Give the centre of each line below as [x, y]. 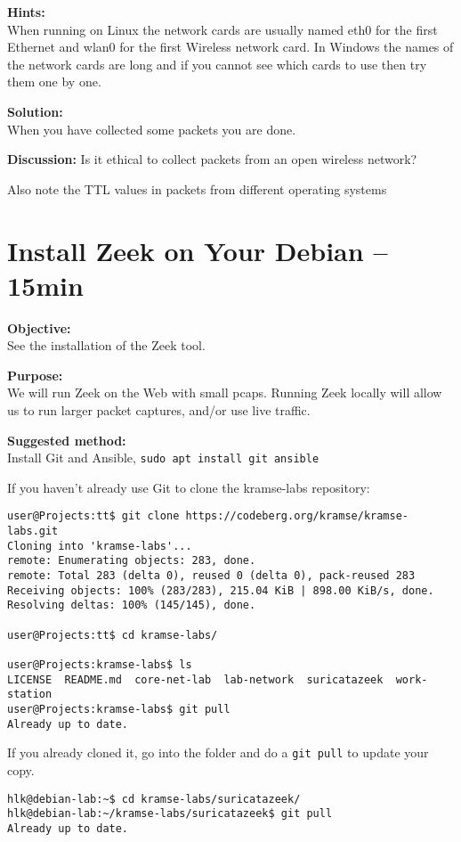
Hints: [26, 12]
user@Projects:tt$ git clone [93, 516]
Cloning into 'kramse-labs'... [100, 546]
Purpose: [35, 375]
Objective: [39, 327]
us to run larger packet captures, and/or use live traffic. [159, 410]
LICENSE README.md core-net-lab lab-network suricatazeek [195, 679]
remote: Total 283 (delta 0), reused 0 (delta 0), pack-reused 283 [211, 576]
